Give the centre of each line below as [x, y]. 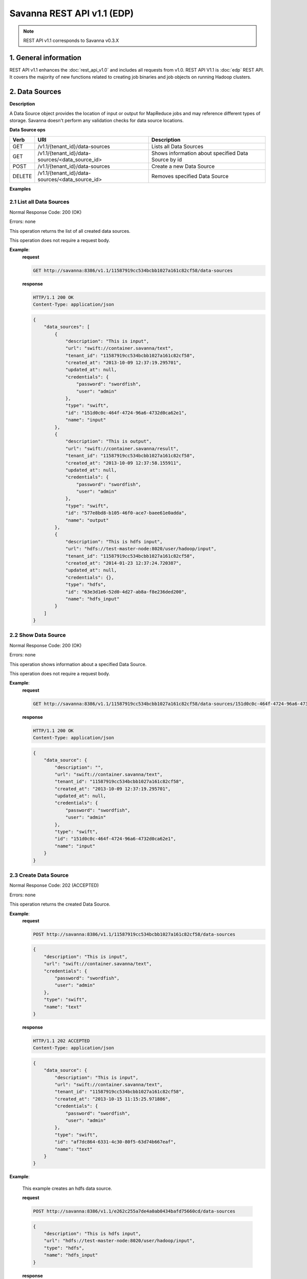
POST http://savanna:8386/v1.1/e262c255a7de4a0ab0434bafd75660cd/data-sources [134, 1211]
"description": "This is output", [108, 442]
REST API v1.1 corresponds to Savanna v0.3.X [71, 40]
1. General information [46, 58]
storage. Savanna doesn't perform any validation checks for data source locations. [97, 120]
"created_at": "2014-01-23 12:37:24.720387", [123, 563]
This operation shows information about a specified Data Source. [78, 664]
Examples [20, 189]
